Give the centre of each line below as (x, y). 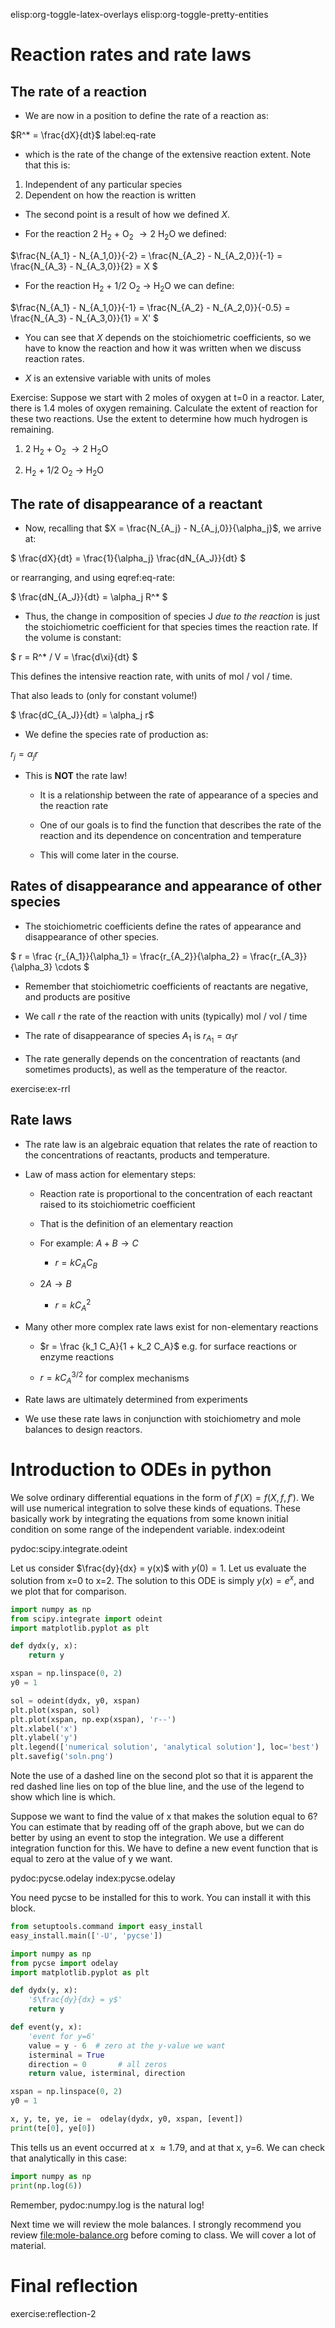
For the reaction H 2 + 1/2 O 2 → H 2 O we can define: (129, 286)
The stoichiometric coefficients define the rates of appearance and (163, 926)
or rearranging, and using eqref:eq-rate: (93, 577)
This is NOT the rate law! (76, 775)
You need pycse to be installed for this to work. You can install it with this (161, 1898)
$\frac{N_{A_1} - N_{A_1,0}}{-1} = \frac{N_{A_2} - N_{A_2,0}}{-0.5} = (150, 307)
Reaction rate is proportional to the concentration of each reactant (176, 1193)
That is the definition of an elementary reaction (136, 1223)
